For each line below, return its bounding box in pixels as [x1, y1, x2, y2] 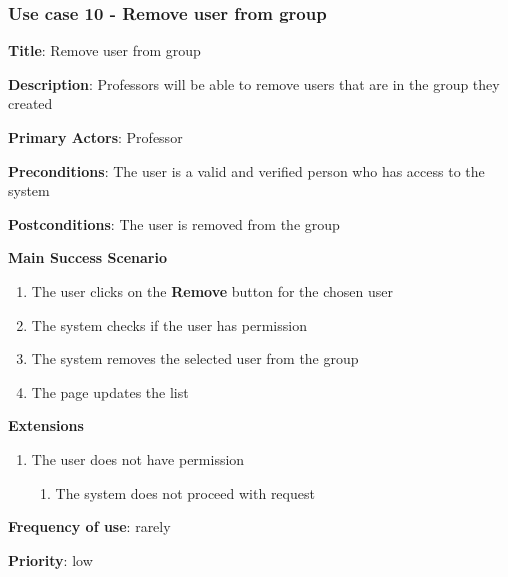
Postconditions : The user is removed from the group [8, 213, 340, 234]
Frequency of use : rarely [8, 516, 171, 537]
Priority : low [8, 549, 93, 570]
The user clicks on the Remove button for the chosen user [31, 280, 393, 301]
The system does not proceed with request [55, 482, 315, 503]
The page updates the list [31, 381, 189, 402]
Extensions [8, 415, 84, 436]
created [8, 93, 53, 114]
